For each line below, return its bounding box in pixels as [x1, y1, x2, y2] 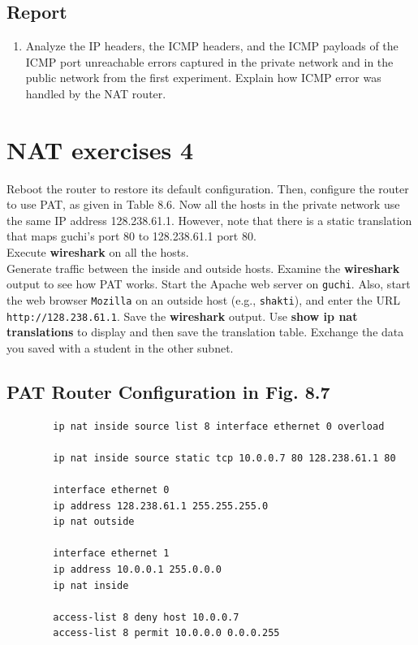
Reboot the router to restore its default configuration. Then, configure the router [6, 180, 409, 197]
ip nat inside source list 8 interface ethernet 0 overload [53, 420, 385, 432]
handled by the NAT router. [25, 84, 166, 102]
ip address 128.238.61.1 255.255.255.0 [53, 500, 269, 512]
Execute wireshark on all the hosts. [6, 244, 189, 261]
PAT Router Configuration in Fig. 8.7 [6, 379, 330, 404]
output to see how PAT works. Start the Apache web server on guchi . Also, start [6, 275, 411, 292]
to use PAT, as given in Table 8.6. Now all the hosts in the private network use [6, 196, 400, 213]
